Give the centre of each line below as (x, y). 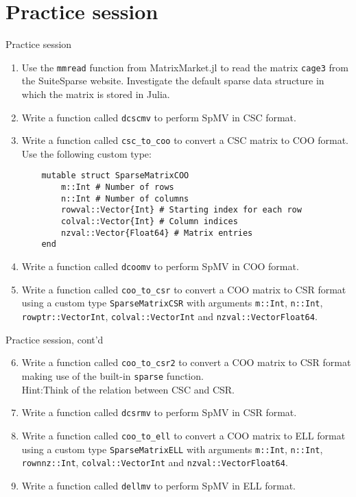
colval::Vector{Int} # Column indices (150, 222)
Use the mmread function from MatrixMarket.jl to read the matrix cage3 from (185, 67)
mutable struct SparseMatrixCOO (115, 176)
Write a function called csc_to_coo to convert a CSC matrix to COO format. (185, 140)
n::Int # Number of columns (125, 198)
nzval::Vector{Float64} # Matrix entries (157, 233)
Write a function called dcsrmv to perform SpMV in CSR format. (159, 412)
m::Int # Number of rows (118, 187)
